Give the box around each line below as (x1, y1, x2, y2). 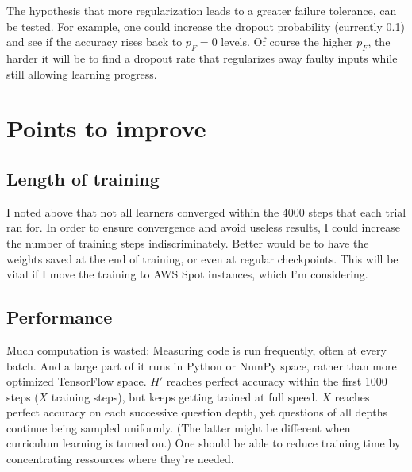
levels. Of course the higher (221, 33, 353, 50)
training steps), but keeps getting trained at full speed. (51, 388, 318, 405)
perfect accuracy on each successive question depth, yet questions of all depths (6, 404, 388, 420)
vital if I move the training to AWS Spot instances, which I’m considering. (6, 266, 368, 282)
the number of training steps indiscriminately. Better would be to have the (6, 234, 369, 251)
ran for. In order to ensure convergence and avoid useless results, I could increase (6, 219, 400, 236)
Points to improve (6, 112, 206, 144)
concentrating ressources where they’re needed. (6, 451, 234, 467)
